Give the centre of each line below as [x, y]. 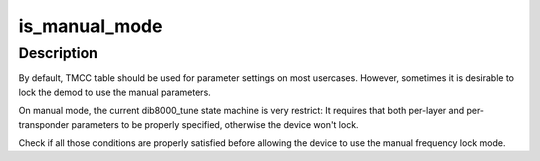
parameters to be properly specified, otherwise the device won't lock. [215, 124]
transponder [44, 124]
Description [58, 53]
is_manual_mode [90, 26]
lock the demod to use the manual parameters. [115, 92]
